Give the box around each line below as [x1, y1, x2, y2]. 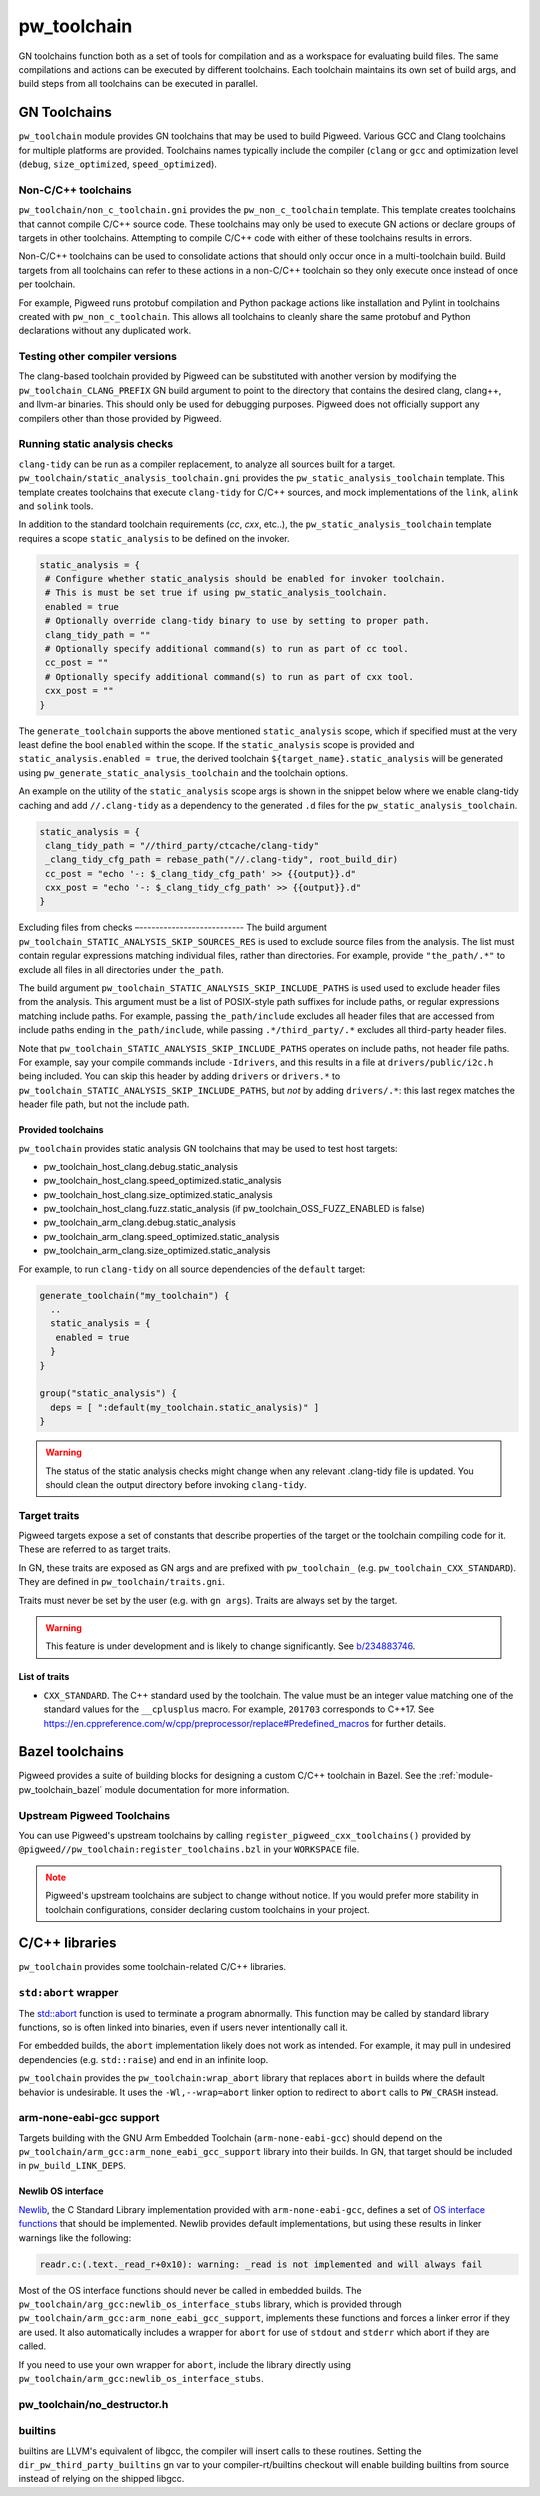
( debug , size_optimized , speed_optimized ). [18, 158, 217, 170]
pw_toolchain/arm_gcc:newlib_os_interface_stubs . [18, 2372, 264, 2384]
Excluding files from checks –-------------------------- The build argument [18, 921, 327, 934]
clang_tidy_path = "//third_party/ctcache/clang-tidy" [45, 840, 320, 851]
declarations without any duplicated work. [18, 325, 192, 337]
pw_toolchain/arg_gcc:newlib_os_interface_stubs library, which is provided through [18, 2298, 402, 2310]
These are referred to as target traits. [18, 1543, 172, 1555]
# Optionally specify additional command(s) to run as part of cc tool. [45, 643, 409, 655]
